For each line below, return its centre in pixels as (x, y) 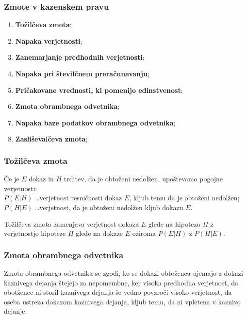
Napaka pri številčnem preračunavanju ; (82, 73)
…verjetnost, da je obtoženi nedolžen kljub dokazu (109, 207)
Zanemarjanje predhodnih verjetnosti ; (80, 57)
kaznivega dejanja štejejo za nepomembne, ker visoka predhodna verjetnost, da (121, 282)
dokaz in (41, 179)
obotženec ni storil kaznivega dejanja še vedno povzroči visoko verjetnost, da (118, 292)
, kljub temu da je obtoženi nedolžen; (184, 198)
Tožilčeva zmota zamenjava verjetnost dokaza (72, 223)
